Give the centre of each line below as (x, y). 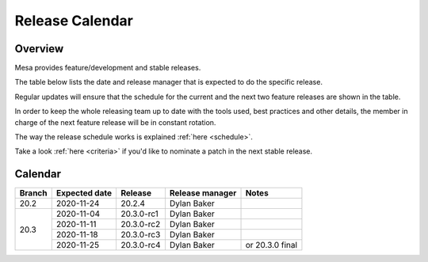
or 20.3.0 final (271, 245)
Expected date (84, 193)
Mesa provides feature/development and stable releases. (108, 68)
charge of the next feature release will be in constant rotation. (115, 122)
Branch (33, 193)
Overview (39, 49)
